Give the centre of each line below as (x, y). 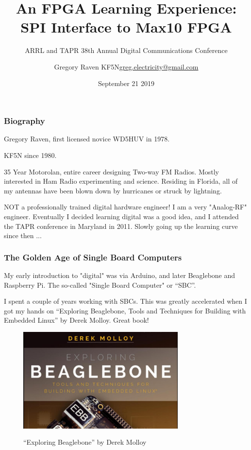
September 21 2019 (126, 83)
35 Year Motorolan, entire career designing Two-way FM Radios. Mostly (111, 171)
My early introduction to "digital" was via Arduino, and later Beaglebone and (120, 275)
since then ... (23, 235)
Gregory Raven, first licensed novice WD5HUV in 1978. (87, 139)
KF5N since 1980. (30, 155)
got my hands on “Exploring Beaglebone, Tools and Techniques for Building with (125, 310)
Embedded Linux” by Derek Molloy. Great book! (76, 320)
